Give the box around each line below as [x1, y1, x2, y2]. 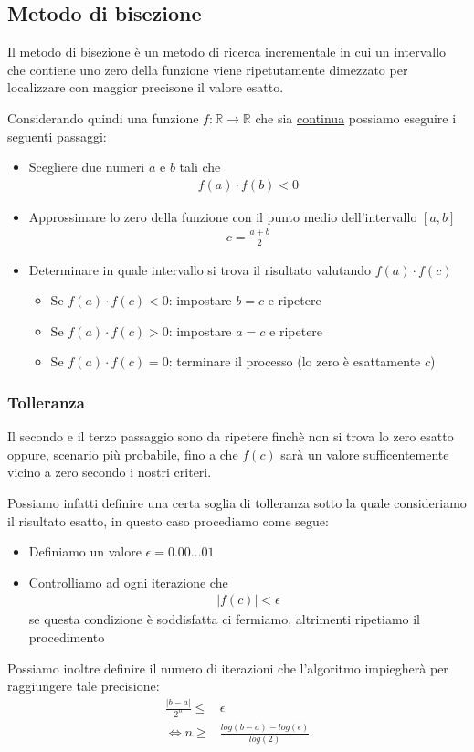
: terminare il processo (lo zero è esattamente [168, 352, 421, 371]
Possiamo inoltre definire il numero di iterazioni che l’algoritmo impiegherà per [7, 658, 448, 677]
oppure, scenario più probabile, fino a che [7, 444, 238, 463]
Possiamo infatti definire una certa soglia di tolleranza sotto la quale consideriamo [7, 493, 467, 512]
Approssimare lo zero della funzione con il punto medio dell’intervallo [28, 207, 417, 226]
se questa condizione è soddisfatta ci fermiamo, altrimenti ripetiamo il [28, 609, 420, 629]
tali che [179, 157, 221, 176]
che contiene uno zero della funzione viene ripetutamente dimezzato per [7, 59, 408, 79]
